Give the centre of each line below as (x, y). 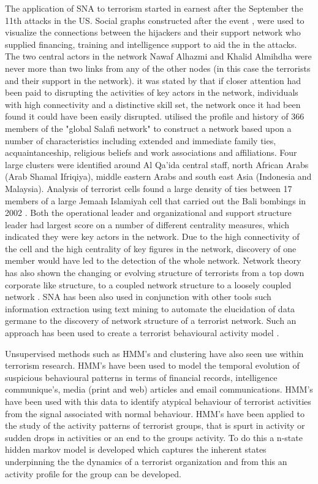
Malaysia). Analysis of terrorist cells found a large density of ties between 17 (149, 188)
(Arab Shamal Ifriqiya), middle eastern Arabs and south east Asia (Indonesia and (158, 176)
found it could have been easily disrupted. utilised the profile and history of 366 (155, 116)
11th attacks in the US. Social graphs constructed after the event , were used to (155, 20)
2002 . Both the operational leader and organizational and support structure (148, 213)
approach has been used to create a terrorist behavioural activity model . (142, 333)
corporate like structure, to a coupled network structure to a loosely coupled (148, 284)
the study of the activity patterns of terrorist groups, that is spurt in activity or (155, 425)
